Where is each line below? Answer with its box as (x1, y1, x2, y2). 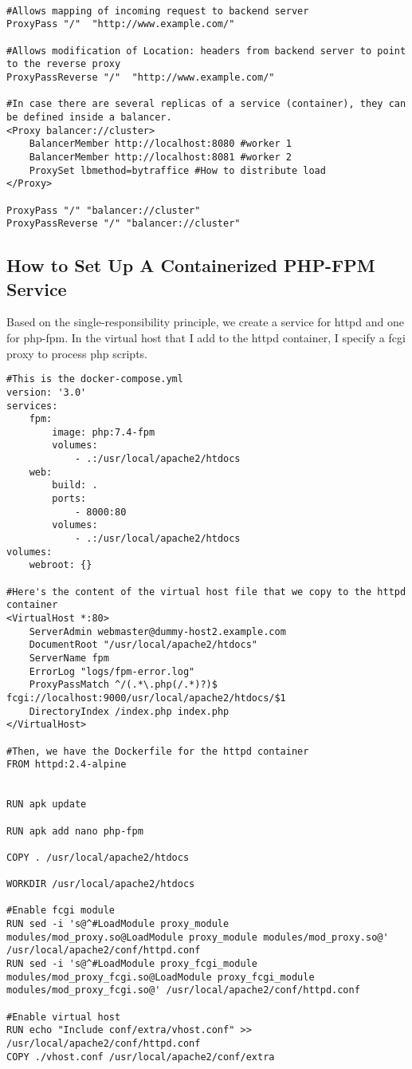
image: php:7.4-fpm (52, 426, 155, 438)
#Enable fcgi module (6, 905, 116, 917)
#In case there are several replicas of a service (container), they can (6, 98, 406, 110)
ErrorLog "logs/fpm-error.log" (29, 665, 195, 677)
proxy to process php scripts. (6, 345, 147, 361)
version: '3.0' (6, 386, 87, 398)
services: (6, 400, 58, 412)
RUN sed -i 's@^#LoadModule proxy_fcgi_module (6, 958, 257, 970)
